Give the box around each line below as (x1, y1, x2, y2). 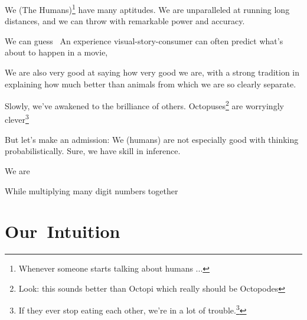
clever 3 (5, 112, 29, 126)
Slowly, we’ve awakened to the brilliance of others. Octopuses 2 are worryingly (5, 98, 284, 112)
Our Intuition (5, 219, 120, 243)
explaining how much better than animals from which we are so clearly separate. (5, 77, 296, 90)
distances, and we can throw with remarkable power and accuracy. (5, 15, 245, 27)
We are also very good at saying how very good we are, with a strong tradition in (5, 66, 300, 79)
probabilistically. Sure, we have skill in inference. (5, 145, 181, 157)
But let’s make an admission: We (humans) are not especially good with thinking (5, 133, 299, 145)
